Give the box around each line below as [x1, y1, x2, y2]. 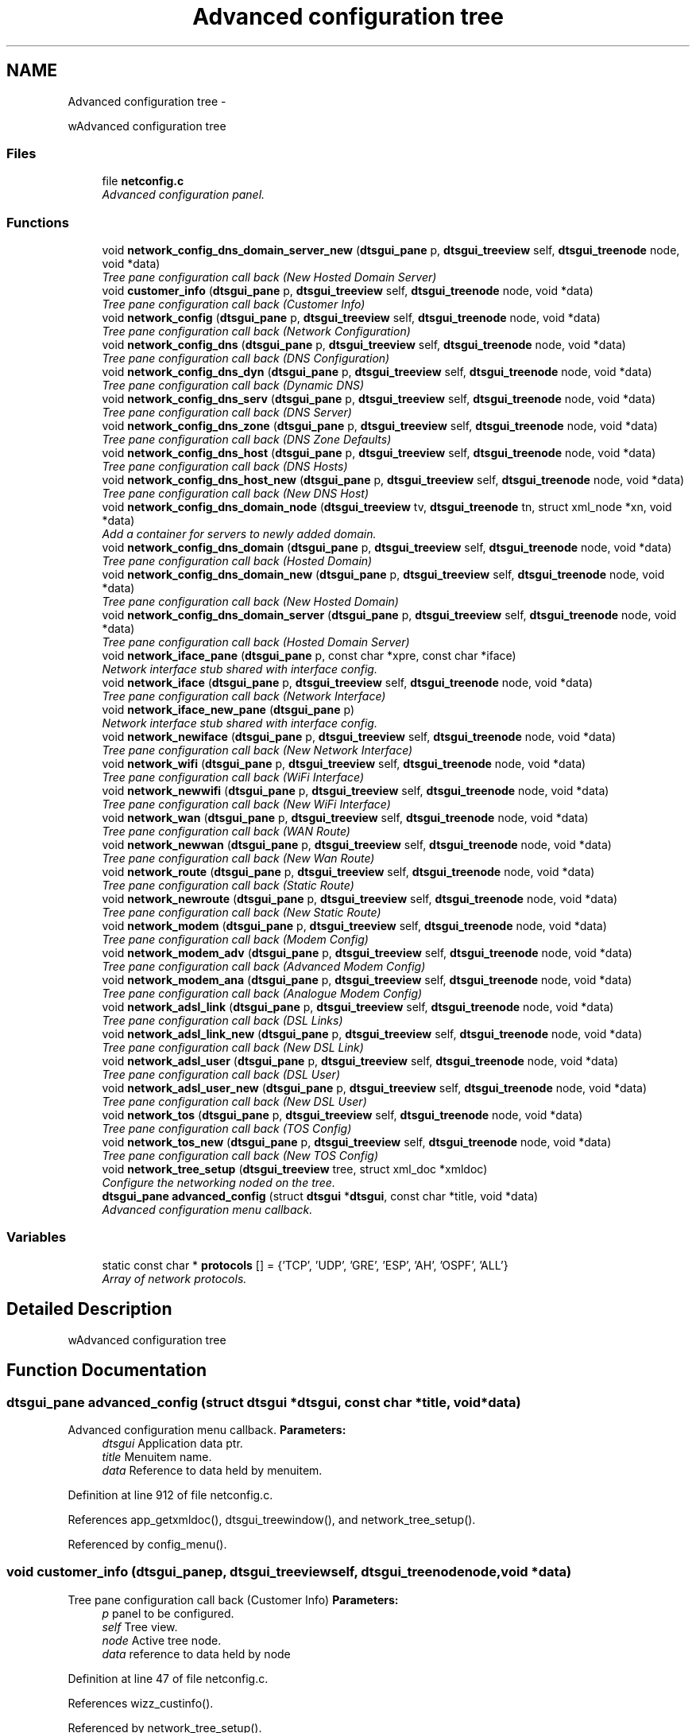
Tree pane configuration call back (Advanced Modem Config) [102, 960, 426, 974]
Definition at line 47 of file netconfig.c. [68, 1671, 269, 1685]
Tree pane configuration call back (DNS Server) [102, 405, 352, 420]
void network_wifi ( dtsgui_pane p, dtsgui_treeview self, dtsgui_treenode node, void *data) [102, 757, 586, 771]
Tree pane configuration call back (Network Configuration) [102, 324, 411, 339]
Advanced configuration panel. [102, 188, 265, 202]
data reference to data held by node [102, 1646, 291, 1661]
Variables [6, 1229, 67, 1246]
